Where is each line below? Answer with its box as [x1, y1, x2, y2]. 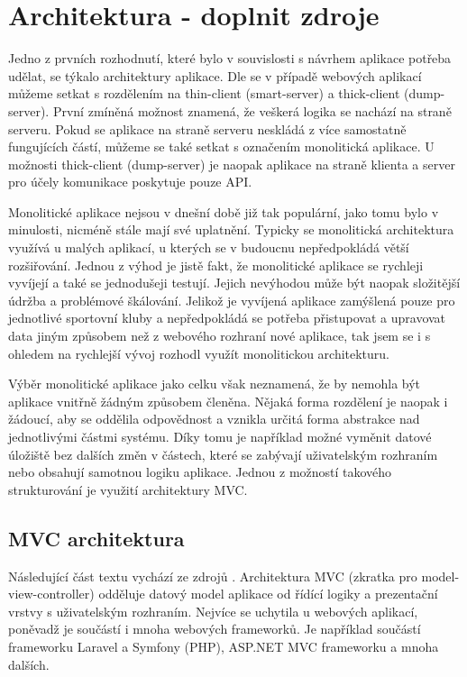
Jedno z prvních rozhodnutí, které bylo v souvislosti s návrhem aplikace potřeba [8, 49, 452, 68]
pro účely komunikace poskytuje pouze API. [8, 172, 252, 191]
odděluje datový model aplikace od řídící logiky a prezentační [98, 584, 438, 603]
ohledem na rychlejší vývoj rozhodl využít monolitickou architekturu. [8, 343, 390, 362]
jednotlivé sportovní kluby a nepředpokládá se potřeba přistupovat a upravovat [8, 308, 446, 327]
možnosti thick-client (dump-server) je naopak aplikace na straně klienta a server [8, 154, 455, 173]
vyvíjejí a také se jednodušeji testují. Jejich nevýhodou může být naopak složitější [8, 273, 461, 292]
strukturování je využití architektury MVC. [8, 480, 248, 499]
